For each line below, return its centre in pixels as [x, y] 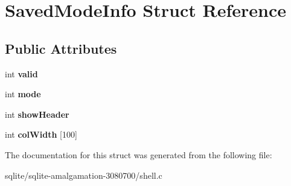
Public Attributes [61, 48]
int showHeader [37, 114]
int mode [23, 94]
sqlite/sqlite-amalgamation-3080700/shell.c [84, 175]
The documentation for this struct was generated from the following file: [139, 154]
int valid [21, 73]
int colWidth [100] [41, 134]
